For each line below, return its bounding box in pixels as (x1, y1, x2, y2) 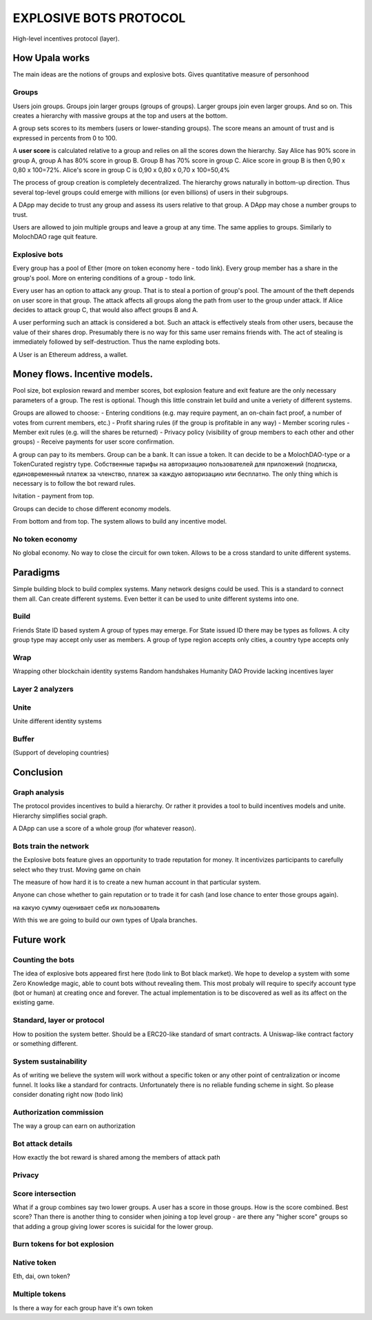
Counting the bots (12, 955, 75, 965)
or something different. (12, 1039, 79, 1047)
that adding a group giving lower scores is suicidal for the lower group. (12, 1222, 214, 1230)
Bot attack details (12, 1139, 73, 1148)
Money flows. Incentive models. (12, 369, 154, 380)
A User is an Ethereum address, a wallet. (12, 350, 128, 358)
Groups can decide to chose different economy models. (12, 504, 172, 513)
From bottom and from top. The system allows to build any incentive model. (12, 517, 227, 526)
